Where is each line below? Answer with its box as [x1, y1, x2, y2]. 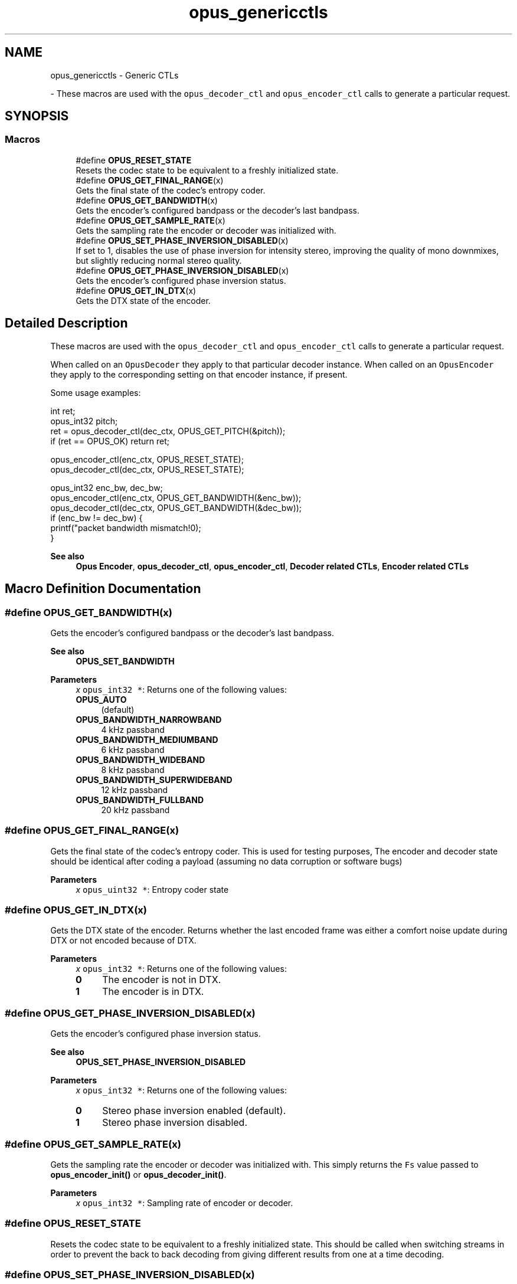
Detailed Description [5, 316, 128, 331]
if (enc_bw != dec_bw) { [50, 512, 143, 523]
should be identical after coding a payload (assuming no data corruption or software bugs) [50, 856, 403, 866]
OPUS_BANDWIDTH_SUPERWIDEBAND [76, 774, 233, 785]
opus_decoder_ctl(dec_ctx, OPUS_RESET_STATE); [50, 464, 244, 474]
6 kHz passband [101, 744, 165, 755]
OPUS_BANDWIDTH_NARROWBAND [76, 714, 222, 725]
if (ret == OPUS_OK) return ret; [50, 435, 169, 446]
